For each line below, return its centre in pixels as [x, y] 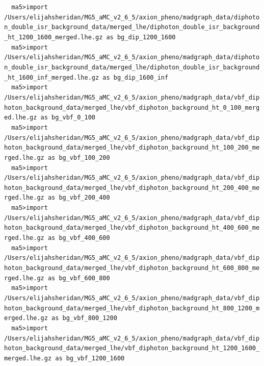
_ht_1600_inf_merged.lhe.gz [52, 77]
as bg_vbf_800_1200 [84, 318]
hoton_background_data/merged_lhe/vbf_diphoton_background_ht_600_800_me [132, 268]
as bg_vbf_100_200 [79, 157]
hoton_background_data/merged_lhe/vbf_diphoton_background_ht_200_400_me [132, 188]
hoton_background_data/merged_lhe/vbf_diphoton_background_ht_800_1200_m [132, 308]
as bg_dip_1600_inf [136, 77]
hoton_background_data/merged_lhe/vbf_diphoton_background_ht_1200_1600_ [132, 348]
